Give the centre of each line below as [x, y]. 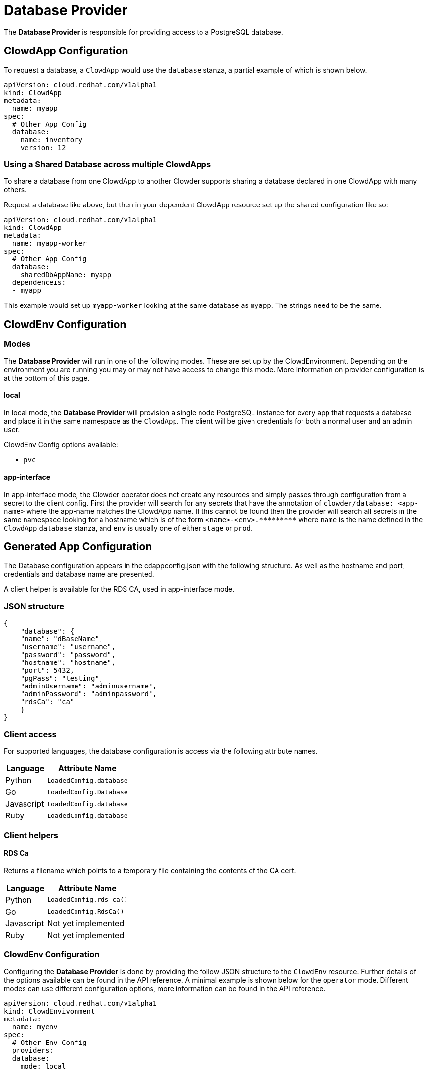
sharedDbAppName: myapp [66, 275]
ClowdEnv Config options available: [61, 444]
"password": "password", [68, 654]
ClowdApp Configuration [66, 51]
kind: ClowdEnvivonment [50, 1011]
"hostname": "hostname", [68, 662]
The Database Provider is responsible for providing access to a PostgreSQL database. [144, 32]
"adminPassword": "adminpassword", [88, 694]
